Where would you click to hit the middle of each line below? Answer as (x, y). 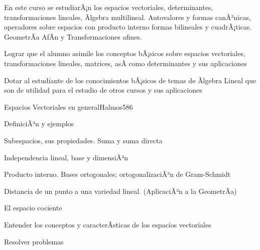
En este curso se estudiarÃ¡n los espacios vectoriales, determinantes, (109, 7)
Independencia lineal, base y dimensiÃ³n (66, 157)
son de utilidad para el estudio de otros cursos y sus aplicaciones (103, 90)
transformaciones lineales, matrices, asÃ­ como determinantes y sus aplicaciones (125, 63)
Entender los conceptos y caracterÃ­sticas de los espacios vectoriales (108, 224)
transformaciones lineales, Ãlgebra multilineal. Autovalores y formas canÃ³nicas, (127, 17)
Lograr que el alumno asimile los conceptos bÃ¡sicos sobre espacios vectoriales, (125, 53)
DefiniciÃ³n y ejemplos (39, 123)
